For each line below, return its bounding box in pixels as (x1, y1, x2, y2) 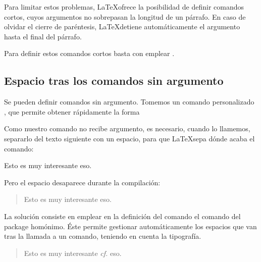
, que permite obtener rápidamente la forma (4, 106, 140, 117)
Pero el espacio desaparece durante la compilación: (4, 177, 161, 187)
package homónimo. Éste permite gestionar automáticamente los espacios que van (4, 221, 257, 231)
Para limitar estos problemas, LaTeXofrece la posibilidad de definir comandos (4, 2, 244, 12)
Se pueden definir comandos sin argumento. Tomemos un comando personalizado (4, 96, 254, 107)
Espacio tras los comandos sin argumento (4, 73, 224, 88)
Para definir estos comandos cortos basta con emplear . (4, 48, 175, 59)
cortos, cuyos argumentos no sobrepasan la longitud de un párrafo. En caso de (4, 11, 246, 22)
